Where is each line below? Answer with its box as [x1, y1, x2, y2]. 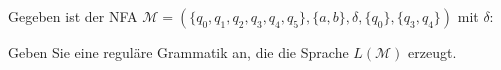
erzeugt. [408, 42, 457, 62]
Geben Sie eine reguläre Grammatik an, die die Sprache [8, 42, 349, 62]
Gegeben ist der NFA [8, 6, 138, 26]
